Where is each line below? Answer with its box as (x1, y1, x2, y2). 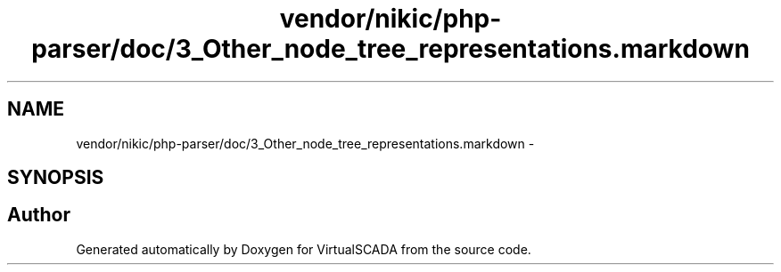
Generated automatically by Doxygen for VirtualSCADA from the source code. (76, 241, 531, 257)
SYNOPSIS (7, 166, 104, 189)
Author (7, 204, 70, 227)
